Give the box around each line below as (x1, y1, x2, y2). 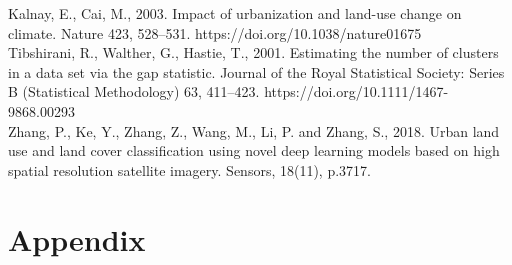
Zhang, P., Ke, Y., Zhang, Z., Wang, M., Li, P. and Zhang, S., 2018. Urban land (8, 120, 500, 141)
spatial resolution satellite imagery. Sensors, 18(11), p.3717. (8, 159, 371, 180)
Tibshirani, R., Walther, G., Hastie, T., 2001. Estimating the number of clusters (8, 42, 499, 63)
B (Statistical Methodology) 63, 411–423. (8, 81, 260, 102)
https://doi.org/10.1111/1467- (264, 81, 449, 102)
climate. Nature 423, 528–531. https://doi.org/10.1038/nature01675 (8, 22, 422, 43)
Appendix (8, 218, 146, 259)
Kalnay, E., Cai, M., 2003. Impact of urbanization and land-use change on (8, 3, 462, 23)
